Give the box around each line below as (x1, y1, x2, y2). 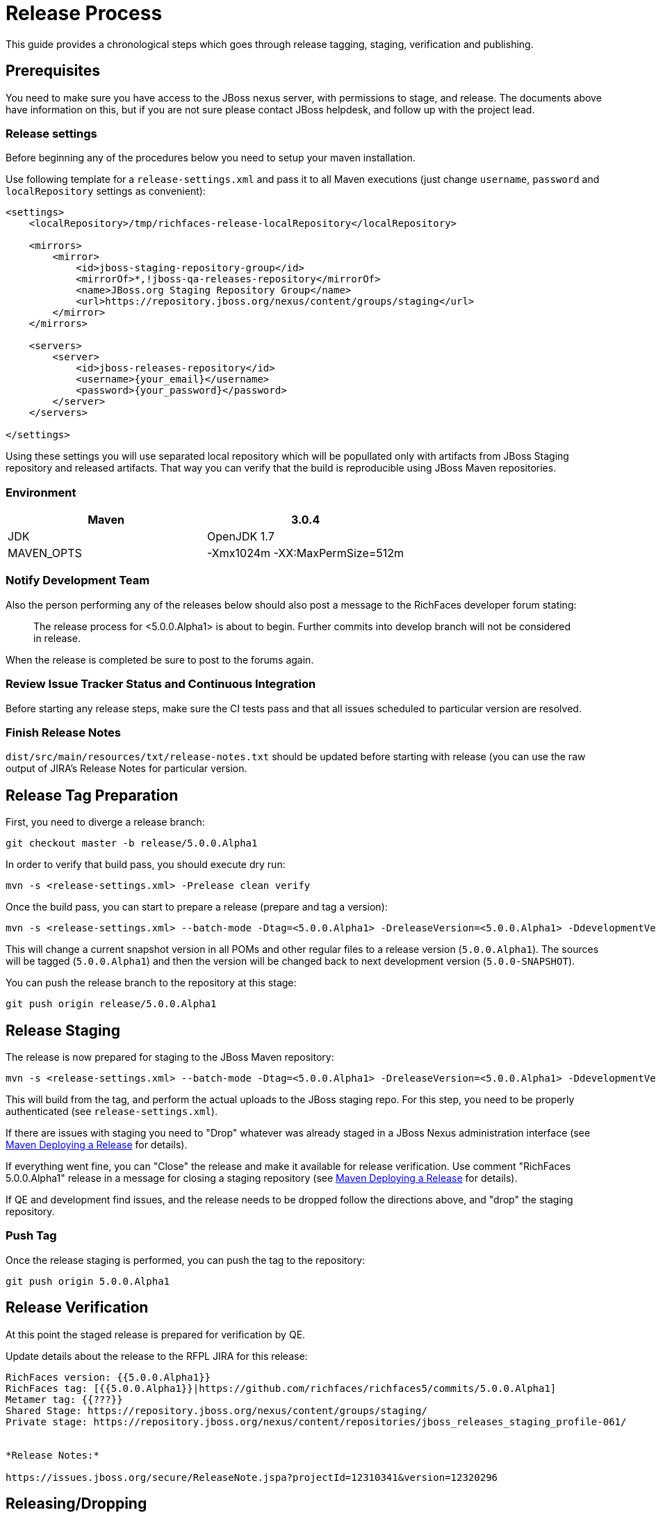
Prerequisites (6, 62, 100, 80)
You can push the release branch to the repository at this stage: (6, 977, 297, 989)
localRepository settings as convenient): (6, 185, 206, 198)
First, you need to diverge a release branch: (6, 816, 205, 828)
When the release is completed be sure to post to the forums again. (6, 653, 314, 666)
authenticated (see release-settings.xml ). (6, 1105, 218, 1118)
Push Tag (6, 1228, 57, 1243)
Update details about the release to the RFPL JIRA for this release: (6, 1349, 308, 1362)
